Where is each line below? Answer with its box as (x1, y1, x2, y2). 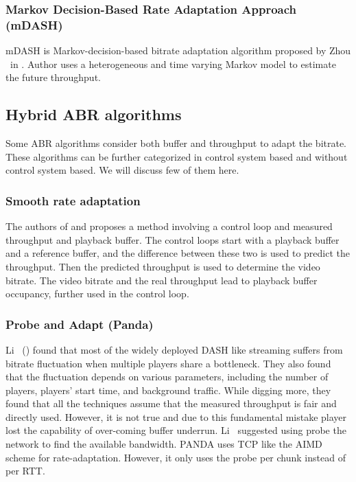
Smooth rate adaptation (5, 192, 141, 209)
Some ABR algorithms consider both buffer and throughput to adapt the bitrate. (5, 136, 347, 150)
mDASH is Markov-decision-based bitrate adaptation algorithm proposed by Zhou (5, 43, 351, 58)
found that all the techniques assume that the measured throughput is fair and (5, 396, 337, 411)
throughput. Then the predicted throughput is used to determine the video (5, 259, 320, 273)
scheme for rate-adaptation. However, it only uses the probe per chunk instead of (5, 450, 346, 464)
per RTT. (5, 463, 45, 478)
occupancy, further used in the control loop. (5, 286, 189, 301)
